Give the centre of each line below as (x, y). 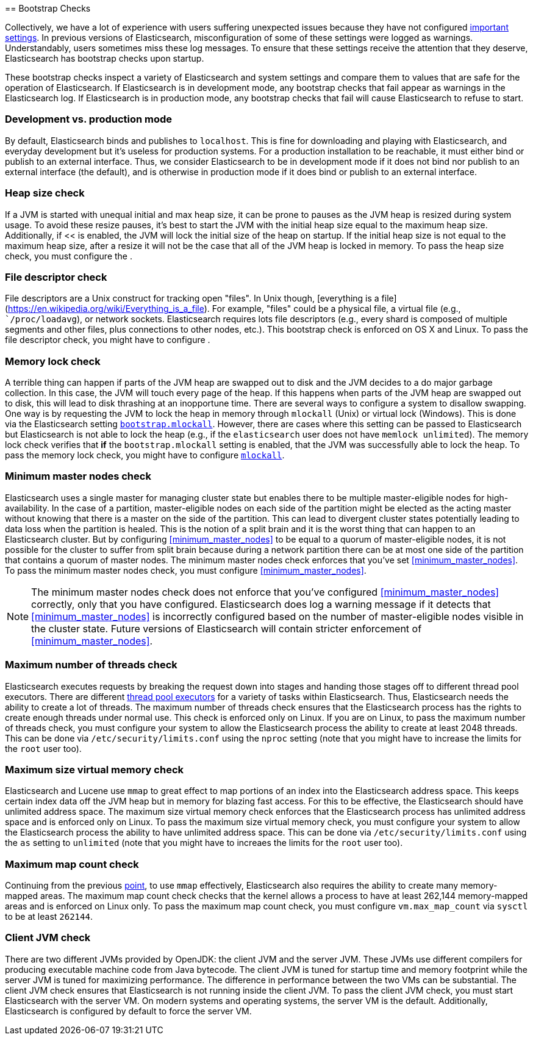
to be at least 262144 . (49, 916)
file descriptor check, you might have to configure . (108, 340)
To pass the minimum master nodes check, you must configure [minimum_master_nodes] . (186, 570)
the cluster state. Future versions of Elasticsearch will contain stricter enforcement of (227, 628)
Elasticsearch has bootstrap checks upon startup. (105, 58)
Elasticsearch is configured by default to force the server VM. (128, 1011)
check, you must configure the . (69, 256)
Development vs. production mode (89, 119)
